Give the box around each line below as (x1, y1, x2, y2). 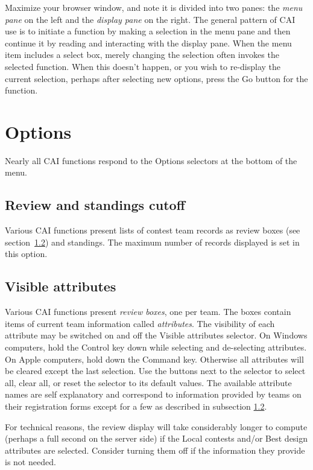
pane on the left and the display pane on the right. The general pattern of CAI (5, 13, 296, 25)
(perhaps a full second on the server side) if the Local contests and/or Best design (5, 432, 308, 445)
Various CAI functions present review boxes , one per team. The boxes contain (5, 305, 291, 318)
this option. (5, 247, 48, 260)
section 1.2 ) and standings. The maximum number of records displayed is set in (5, 235, 300, 248)
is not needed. (5, 456, 56, 468)
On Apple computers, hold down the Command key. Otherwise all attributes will (5, 352, 304, 365)
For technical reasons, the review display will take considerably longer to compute (5, 420, 308, 433)
